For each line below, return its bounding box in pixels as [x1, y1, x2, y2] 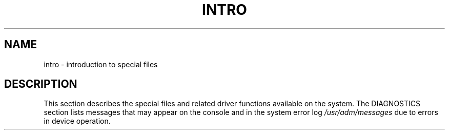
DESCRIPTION [4, 78, 77, 91]
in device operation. [44, 117, 111, 126]
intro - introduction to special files [44, 60, 158, 69]
